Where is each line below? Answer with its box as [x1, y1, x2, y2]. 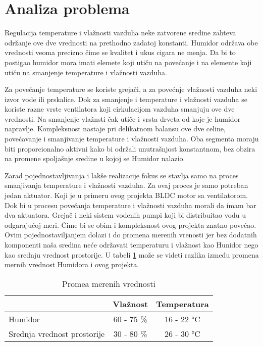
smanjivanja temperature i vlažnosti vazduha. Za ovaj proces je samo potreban [5, 180, 248, 190]
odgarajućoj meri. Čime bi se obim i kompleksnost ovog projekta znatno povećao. [5, 219, 256, 230]
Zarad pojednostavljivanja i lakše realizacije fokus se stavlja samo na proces [5, 170, 239, 180]
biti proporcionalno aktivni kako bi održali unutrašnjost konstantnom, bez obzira [5, 143, 255, 154]
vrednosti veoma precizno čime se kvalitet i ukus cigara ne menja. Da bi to [5, 47, 236, 58]
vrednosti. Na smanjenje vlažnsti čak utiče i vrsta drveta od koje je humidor [5, 113, 241, 124]
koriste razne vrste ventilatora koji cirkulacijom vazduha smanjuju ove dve [5, 104, 235, 114]
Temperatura [156, 298, 209, 310]
